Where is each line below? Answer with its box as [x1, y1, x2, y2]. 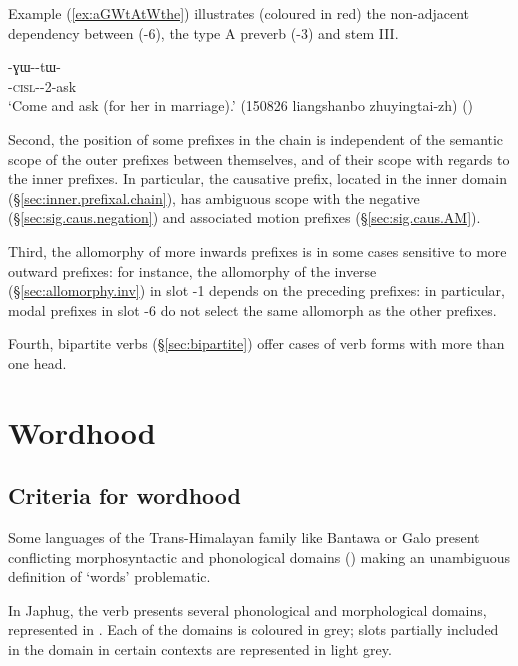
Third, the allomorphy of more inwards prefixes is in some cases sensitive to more [8, 240, 507, 261]
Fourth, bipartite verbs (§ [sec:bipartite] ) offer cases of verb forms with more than [8, 333, 505, 354]
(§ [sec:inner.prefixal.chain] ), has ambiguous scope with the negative [8, 187, 420, 208]
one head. [8, 352, 67, 373]
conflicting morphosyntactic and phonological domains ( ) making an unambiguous [8, 546, 510, 567]
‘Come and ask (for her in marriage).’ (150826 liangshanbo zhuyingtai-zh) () [8, 95, 474, 116]
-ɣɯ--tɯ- [8, 56, 61, 77]
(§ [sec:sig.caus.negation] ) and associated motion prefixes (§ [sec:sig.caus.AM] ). [8, 207, 481, 228]
